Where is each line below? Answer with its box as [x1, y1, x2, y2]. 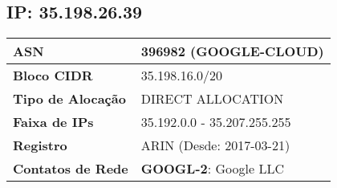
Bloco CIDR [13, 66, 93, 85]
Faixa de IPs [13, 112, 94, 132]
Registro [13, 136, 67, 155]
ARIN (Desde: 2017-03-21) [140, 136, 290, 155]
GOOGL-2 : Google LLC [140, 159, 284, 178]
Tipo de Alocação [13, 89, 126, 108]
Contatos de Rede [13, 159, 128, 178]
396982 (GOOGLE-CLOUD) [140, 42, 324, 61]
